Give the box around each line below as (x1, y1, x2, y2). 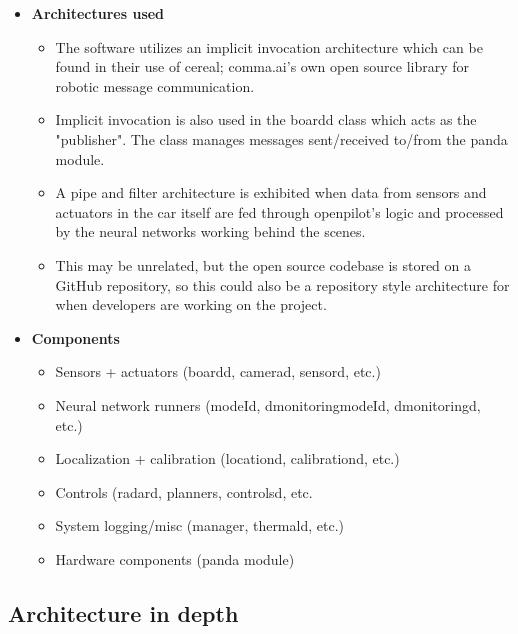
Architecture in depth (8, 597, 239, 628)
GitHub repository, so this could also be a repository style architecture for (55, 274, 510, 295)
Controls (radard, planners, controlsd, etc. (55, 481, 313, 502)
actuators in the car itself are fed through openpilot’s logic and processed (55, 201, 504, 222)
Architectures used (31, 3, 165, 23)
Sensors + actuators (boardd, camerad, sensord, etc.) (55, 361, 381, 382)
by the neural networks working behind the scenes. (55, 221, 366, 242)
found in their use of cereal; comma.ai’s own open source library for (55, 56, 470, 77)
